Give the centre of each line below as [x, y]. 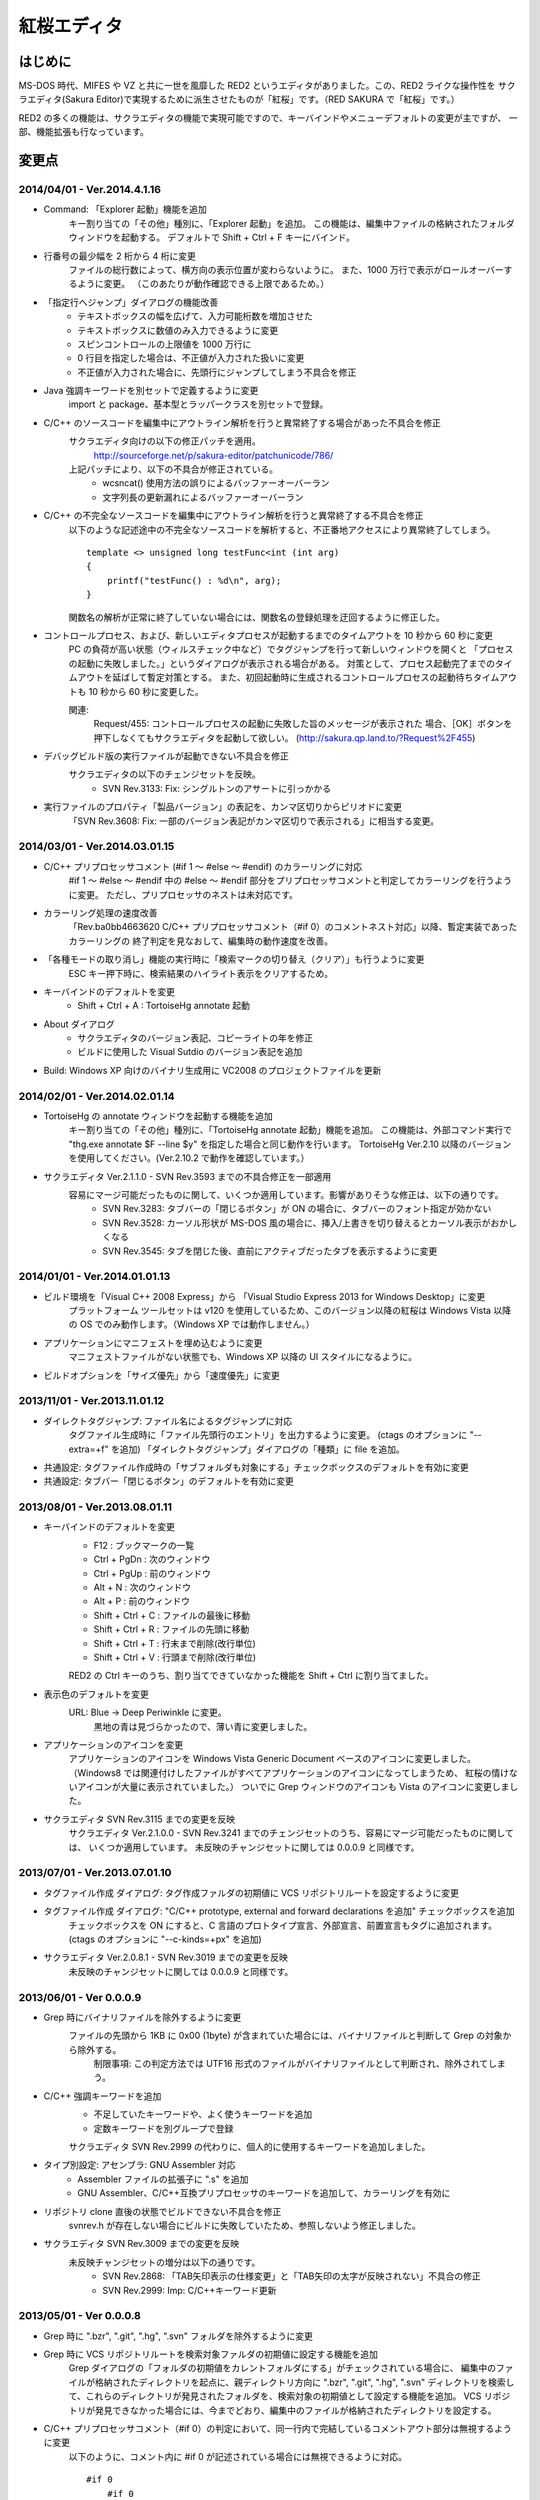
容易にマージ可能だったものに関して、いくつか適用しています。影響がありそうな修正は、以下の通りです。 [286, 1194]
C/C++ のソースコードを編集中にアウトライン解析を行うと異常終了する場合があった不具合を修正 [242, 422]
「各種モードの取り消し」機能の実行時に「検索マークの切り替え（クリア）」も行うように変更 [234, 959]
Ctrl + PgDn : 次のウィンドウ [152, 1559]
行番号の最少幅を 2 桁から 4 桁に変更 [120, 256]
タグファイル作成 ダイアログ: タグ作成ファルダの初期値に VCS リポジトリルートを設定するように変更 [251, 1892]
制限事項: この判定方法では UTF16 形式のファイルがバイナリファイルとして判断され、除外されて [291, 2064]
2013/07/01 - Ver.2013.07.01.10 [95, 1873]
